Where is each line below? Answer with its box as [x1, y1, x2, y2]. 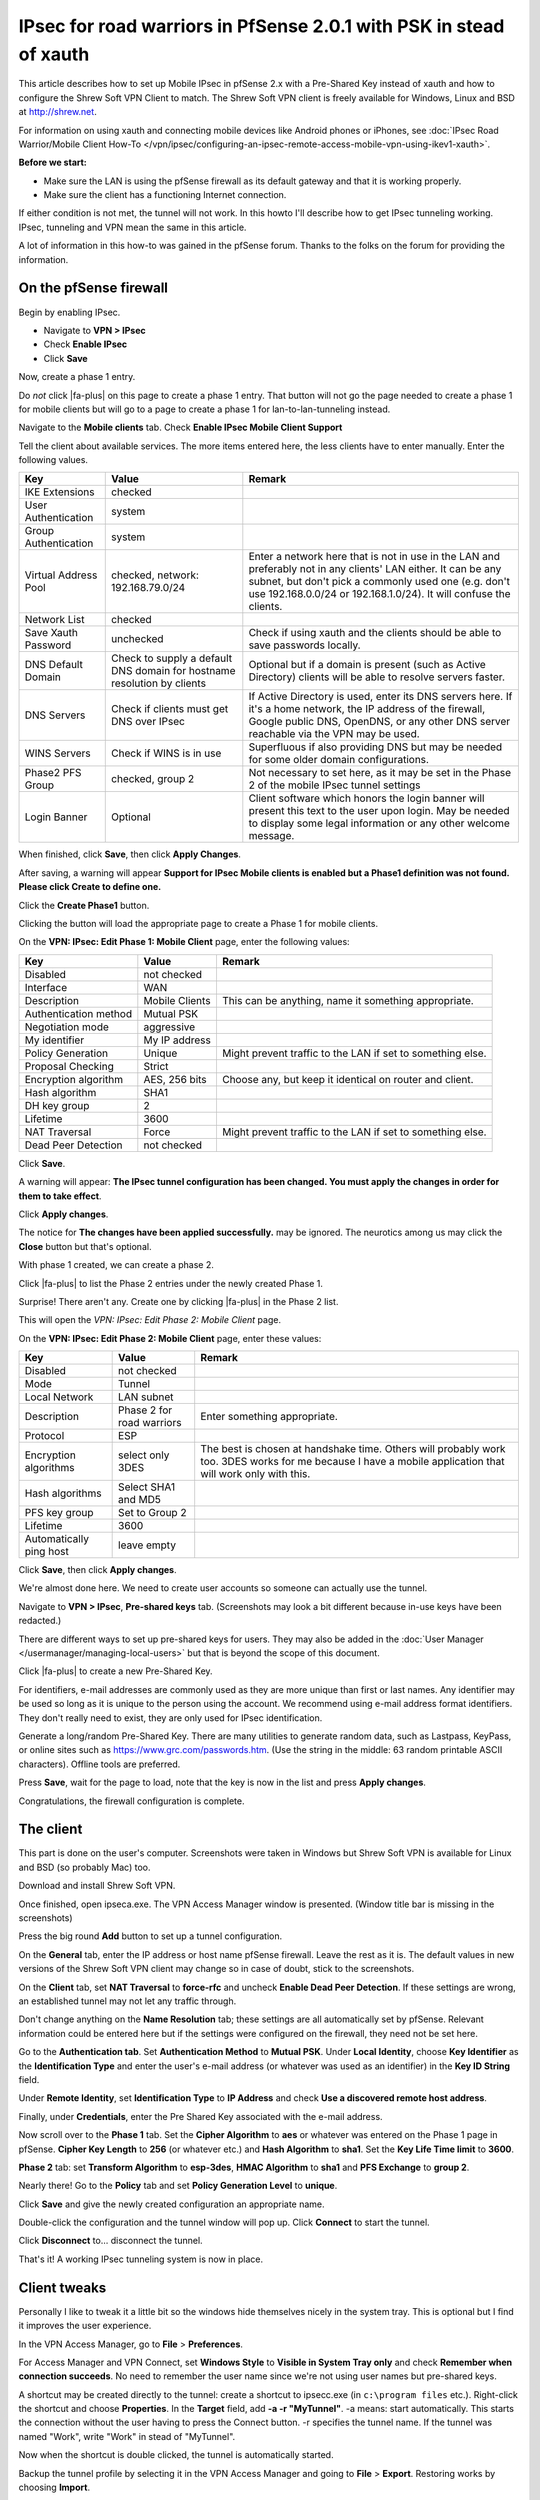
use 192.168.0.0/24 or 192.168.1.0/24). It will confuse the [248, 587, 511, 601]
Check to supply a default [111, 651, 233, 665]
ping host [24, 1545, 69, 1559]
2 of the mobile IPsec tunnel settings [248, 778, 421, 792]
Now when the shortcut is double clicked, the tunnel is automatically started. [18, 2449, 334, 2461]
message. [248, 829, 295, 843]
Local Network [24, 1390, 94, 1404]
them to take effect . [18, 1190, 102, 1202]
